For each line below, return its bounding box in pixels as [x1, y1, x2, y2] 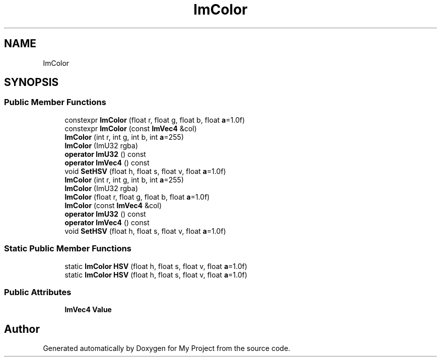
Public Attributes [4, 287, 71, 297]
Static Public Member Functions [4, 243, 132, 254]
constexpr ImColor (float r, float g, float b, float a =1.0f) [64, 115, 245, 124]
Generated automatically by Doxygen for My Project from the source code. [43, 344, 290, 353]
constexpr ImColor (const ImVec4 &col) [64, 124, 197, 133]
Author [4, 322, 40, 335]
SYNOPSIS [4, 76, 59, 89]
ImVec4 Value [64, 305, 112, 314]
